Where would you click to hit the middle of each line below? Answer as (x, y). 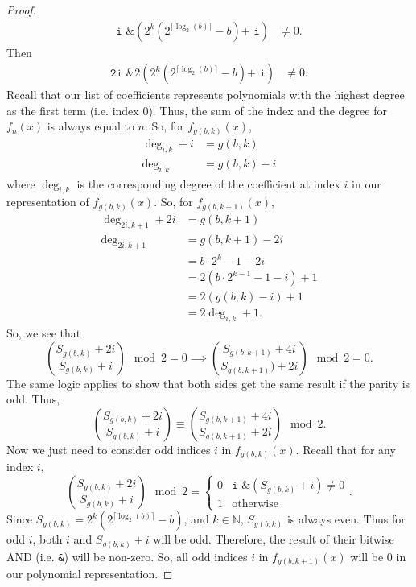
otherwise (255, 504)
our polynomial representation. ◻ (90, 574)
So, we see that (44, 333)
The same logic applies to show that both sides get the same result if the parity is (208, 383)
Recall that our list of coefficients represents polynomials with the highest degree (206, 95)
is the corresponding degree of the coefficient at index (208, 183)
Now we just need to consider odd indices (109, 449)
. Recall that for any (346, 449)
